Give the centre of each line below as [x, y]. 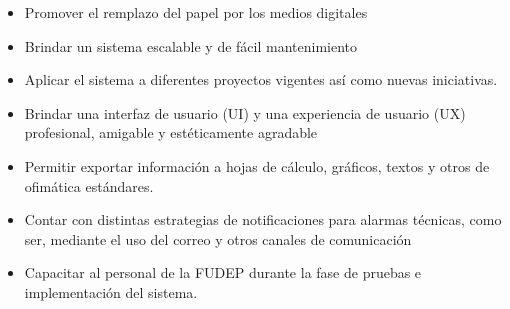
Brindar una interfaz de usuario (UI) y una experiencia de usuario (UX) [245, 112]
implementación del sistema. [111, 291]
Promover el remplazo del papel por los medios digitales [196, 12]
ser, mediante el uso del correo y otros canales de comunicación [218, 238]
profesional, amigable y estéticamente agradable [171, 132]
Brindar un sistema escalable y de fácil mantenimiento [191, 45]
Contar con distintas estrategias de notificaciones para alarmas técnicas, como [263, 219]
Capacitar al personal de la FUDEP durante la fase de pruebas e [223, 272]
